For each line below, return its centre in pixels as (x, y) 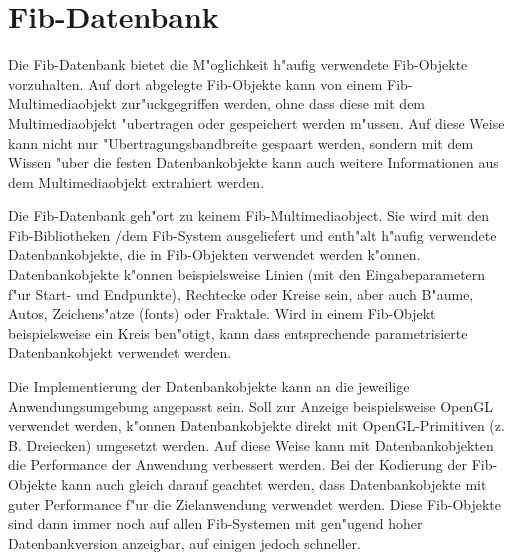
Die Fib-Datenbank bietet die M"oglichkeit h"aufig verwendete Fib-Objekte (238, 64)
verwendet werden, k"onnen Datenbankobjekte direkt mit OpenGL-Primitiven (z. (256, 425)
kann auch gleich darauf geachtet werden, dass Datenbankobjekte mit (274, 484)
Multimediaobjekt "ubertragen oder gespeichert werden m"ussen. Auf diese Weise (256, 122)
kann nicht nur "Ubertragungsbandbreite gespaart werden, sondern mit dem (241, 142)
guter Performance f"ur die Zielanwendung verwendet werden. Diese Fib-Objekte (255, 503)
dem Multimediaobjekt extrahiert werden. (136, 181)
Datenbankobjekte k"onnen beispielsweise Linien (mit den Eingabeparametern (247, 274)
